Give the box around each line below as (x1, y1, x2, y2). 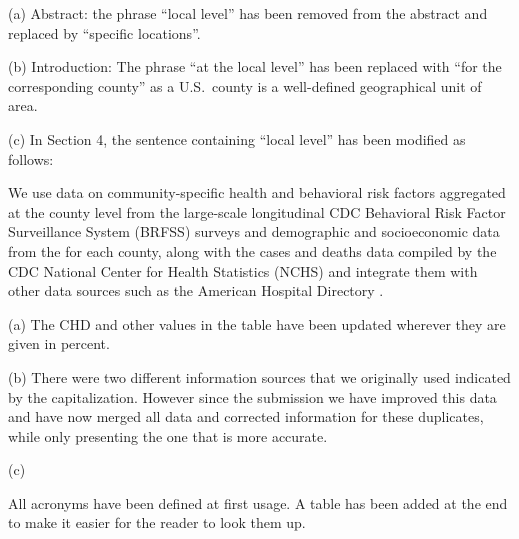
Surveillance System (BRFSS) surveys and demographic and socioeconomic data (8, 221, 500, 242)
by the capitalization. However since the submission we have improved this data (8, 386, 497, 407)
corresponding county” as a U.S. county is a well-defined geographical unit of (8, 75, 482, 96)
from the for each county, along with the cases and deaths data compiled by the (8, 240, 497, 261)
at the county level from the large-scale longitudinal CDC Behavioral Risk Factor (8, 201, 506, 222)
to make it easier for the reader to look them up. (8, 512, 306, 533)
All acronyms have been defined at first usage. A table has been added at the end (8, 492, 508, 513)
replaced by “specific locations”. (8, 22, 201, 43)
